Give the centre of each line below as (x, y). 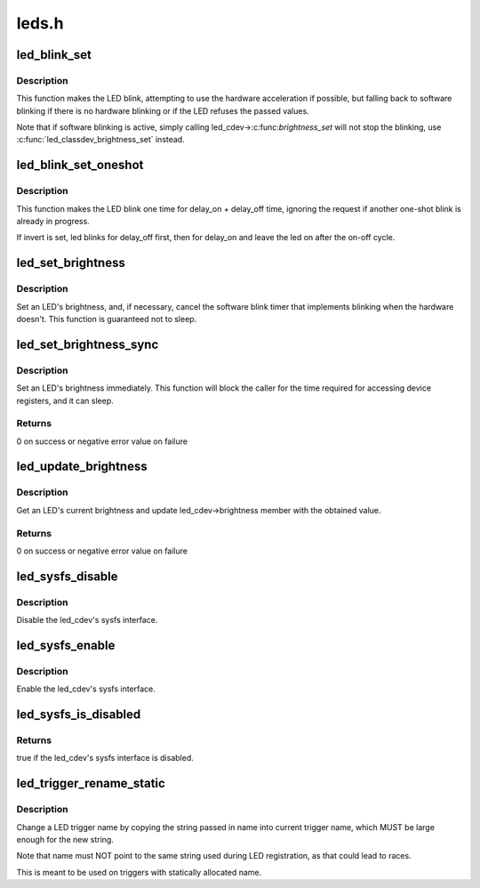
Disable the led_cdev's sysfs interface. (87, 620)
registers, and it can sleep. (65, 400)
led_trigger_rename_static (91, 783)
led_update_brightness (82, 467)
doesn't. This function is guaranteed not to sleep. (107, 319)
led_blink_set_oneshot (80, 165)
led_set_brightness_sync (88, 344)
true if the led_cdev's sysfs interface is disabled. (105, 758)
